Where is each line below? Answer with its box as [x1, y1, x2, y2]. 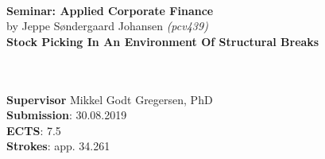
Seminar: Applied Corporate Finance [6, 2, 214, 18]
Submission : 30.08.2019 [6, 107, 127, 123]
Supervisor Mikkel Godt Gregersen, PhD [6, 91, 213, 107]
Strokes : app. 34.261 [6, 138, 110, 154]
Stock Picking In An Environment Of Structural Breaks [6, 33, 319, 49]
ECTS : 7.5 [6, 122, 61, 138]
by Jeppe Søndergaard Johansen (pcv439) [6, 17, 208, 34]
